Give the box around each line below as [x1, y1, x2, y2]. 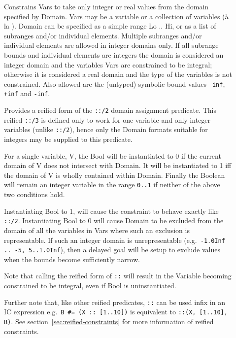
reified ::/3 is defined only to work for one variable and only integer [4, 114, 210, 125]
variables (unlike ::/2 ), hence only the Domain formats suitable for [4, 124, 208, 135]
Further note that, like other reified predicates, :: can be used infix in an [4, 297, 225, 307]
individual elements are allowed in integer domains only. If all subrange [4, 40, 219, 50]
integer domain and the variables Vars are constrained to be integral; [4, 59, 212, 69]
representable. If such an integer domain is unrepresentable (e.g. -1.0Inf [4, 235, 225, 245]
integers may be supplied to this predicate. [4, 134, 133, 144]
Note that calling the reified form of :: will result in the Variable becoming [4, 270, 232, 281]
